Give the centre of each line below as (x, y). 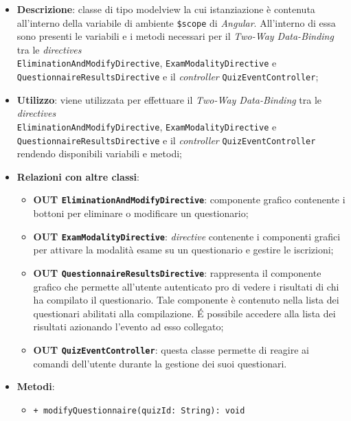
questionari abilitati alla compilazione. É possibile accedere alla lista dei (184, 313)
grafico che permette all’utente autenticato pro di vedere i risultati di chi (186, 286)
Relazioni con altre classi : (78, 176)
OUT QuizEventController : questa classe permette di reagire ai (171, 349)
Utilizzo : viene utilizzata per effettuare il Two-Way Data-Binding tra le (169, 99)
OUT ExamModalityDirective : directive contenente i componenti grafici (187, 236)
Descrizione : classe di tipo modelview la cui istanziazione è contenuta (166, 9)
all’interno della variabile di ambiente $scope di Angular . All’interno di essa (176, 22)
